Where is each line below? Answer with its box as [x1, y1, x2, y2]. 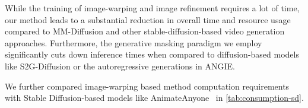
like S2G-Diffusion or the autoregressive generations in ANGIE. [5, 59, 235, 72]
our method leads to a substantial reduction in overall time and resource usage [5, 13, 291, 26]
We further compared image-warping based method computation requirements [5, 80, 290, 92]
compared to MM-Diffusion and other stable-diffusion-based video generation [5, 25, 285, 37]
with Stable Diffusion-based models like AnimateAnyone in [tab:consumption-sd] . [5, 91, 304, 104]
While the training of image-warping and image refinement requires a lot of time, [5, 2, 300, 14]
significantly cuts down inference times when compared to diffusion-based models [5, 48, 299, 61]
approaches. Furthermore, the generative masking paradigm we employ [5, 36, 262, 49]
